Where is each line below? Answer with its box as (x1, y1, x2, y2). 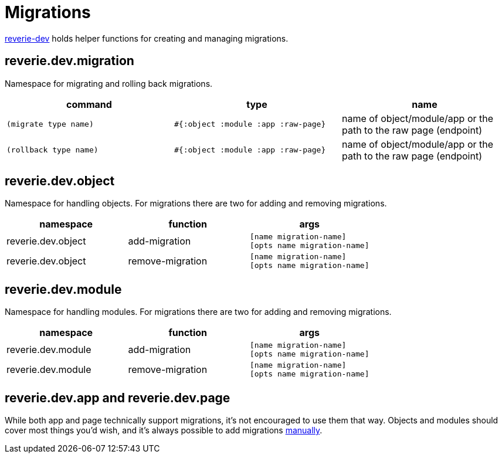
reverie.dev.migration (5, 53, 134, 69)
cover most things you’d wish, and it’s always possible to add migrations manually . (5, 425, 323, 436)
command (66, 98, 112, 110)
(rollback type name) (6, 145, 99, 155)
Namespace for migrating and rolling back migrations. (5, 78, 213, 89)
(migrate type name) (6, 120, 94, 129)
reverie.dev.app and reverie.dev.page (5, 390, 230, 405)
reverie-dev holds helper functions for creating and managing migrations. (5, 33, 289, 43)
